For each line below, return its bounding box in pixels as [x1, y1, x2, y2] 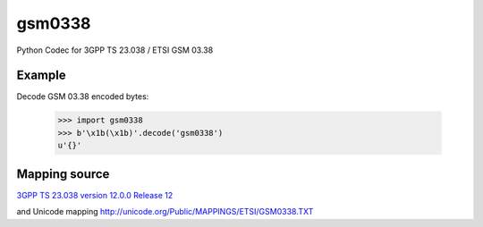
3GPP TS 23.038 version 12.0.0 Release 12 [16, 189, 174, 200]
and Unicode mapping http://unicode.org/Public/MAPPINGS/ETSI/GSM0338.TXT [16, 206, 314, 217]
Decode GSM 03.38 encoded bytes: [16, 91, 149, 102]
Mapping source [16, 166, 110, 181]
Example [16, 68, 66, 83]
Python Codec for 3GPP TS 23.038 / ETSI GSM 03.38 [16, 45, 214, 55]
